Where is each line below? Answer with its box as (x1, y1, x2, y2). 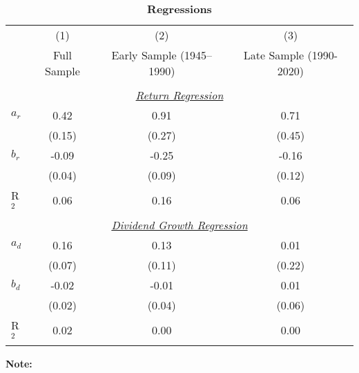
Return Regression (135, 87, 224, 103)
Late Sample (243, 47, 304, 63)
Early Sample (111, 47, 177, 63)
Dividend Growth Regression (111, 216, 248, 233)
